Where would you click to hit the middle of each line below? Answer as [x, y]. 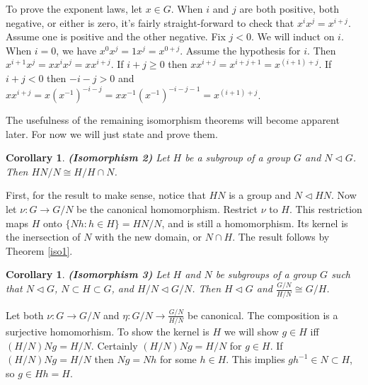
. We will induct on [293, 36]
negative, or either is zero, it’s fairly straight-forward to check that [150, 22]
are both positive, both [289, 8]
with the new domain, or [149, 237]
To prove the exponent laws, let [74, 8]
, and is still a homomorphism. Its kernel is [255, 223]
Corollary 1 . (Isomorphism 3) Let [88, 274]
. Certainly [114, 345]
